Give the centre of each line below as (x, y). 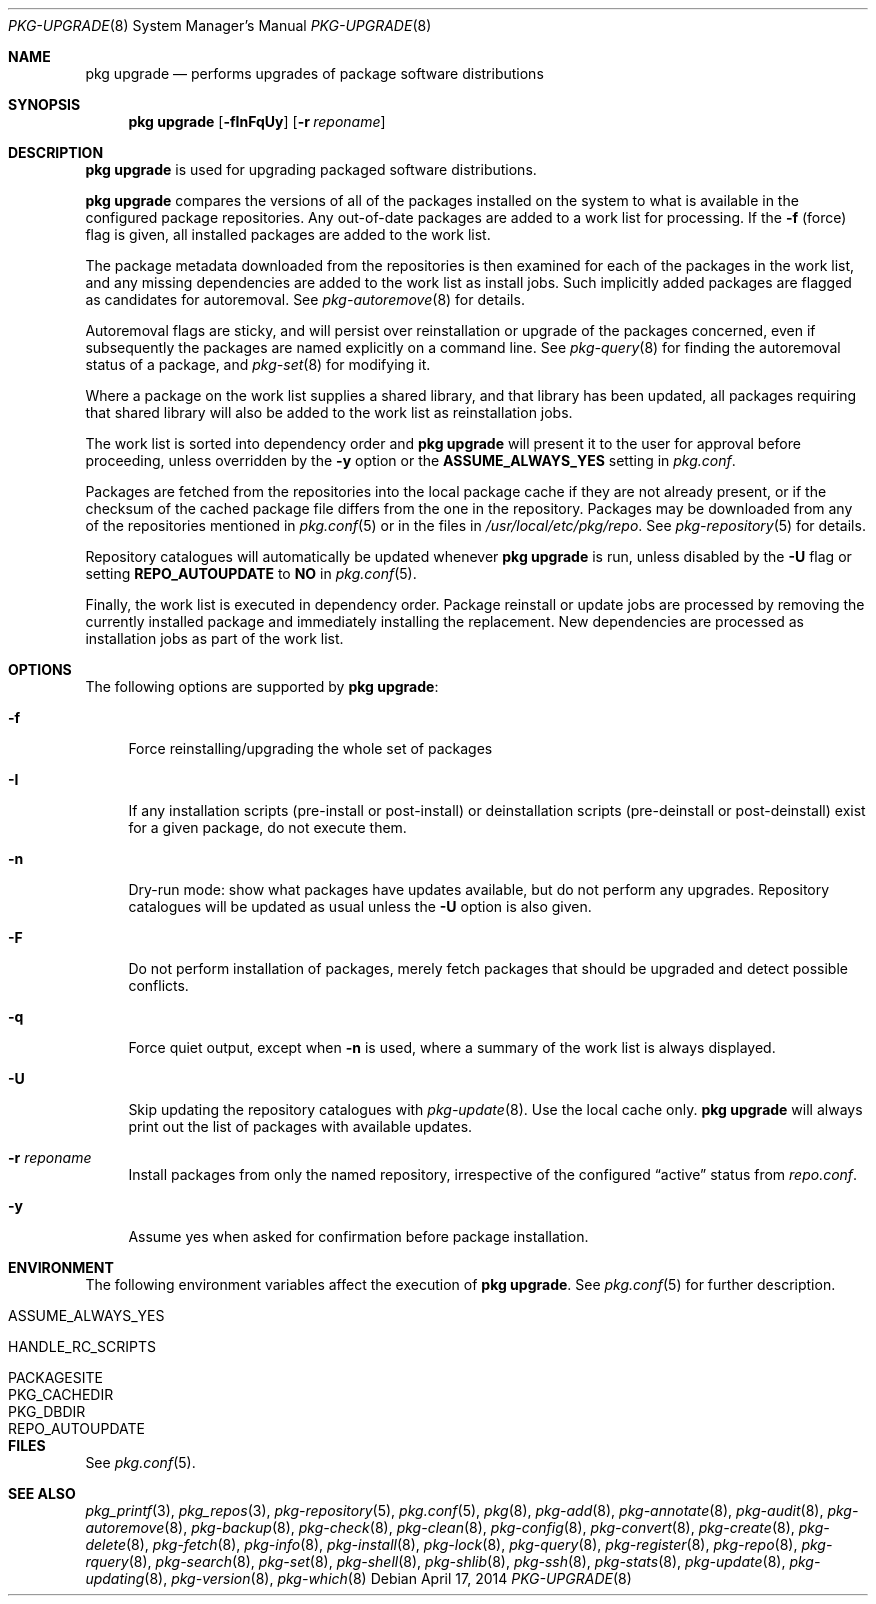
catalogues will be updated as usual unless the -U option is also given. (360, 906)
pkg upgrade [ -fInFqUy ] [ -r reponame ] (257, 121)
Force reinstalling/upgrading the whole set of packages (310, 748)
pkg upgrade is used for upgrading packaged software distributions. (311, 169)
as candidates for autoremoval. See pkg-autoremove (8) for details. (305, 299)
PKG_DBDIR (47, 1411)
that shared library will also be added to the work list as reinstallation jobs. (329, 412)
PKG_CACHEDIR (61, 1394)
